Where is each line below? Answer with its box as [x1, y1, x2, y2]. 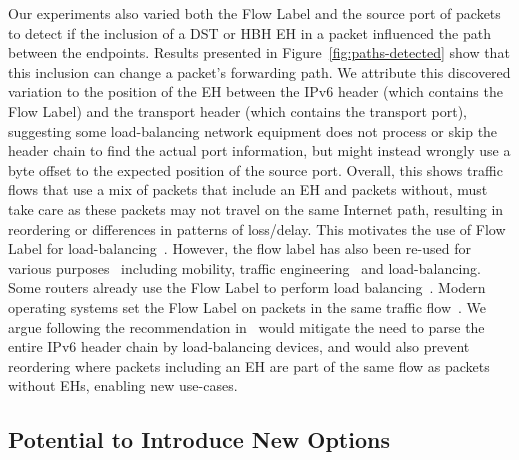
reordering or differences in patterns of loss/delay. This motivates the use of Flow [8, 218, 506, 239]
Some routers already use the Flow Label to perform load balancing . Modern [8, 277, 486, 298]
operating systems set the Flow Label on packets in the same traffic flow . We [8, 296, 487, 317]
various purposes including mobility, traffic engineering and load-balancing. [8, 257, 481, 278]
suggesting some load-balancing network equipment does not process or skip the [8, 120, 498, 141]
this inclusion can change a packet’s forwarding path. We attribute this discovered [8, 61, 511, 82]
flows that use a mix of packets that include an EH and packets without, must [8, 179, 488, 200]
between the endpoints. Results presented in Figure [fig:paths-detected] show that [8, 42, 510, 63]
